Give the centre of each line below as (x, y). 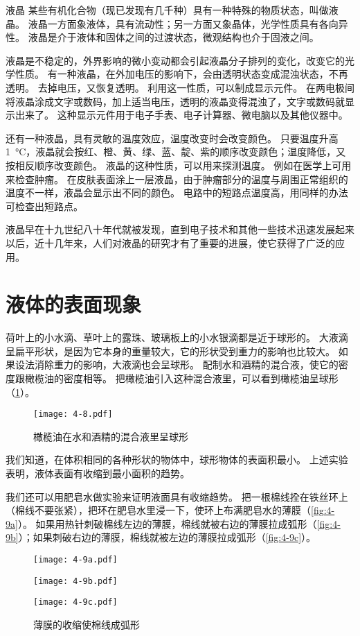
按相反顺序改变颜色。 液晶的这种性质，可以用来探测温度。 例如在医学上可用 (179, 165)
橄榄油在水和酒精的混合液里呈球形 (111, 436)
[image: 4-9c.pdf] (75, 602)
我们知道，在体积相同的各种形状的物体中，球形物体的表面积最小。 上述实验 (177, 459)
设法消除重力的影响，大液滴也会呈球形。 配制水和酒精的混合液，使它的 (177, 364)
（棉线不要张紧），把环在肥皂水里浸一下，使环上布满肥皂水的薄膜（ (158, 510)
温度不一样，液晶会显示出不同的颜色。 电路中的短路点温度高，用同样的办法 (177, 192)
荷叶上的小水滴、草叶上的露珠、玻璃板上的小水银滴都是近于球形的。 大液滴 (177, 337)
